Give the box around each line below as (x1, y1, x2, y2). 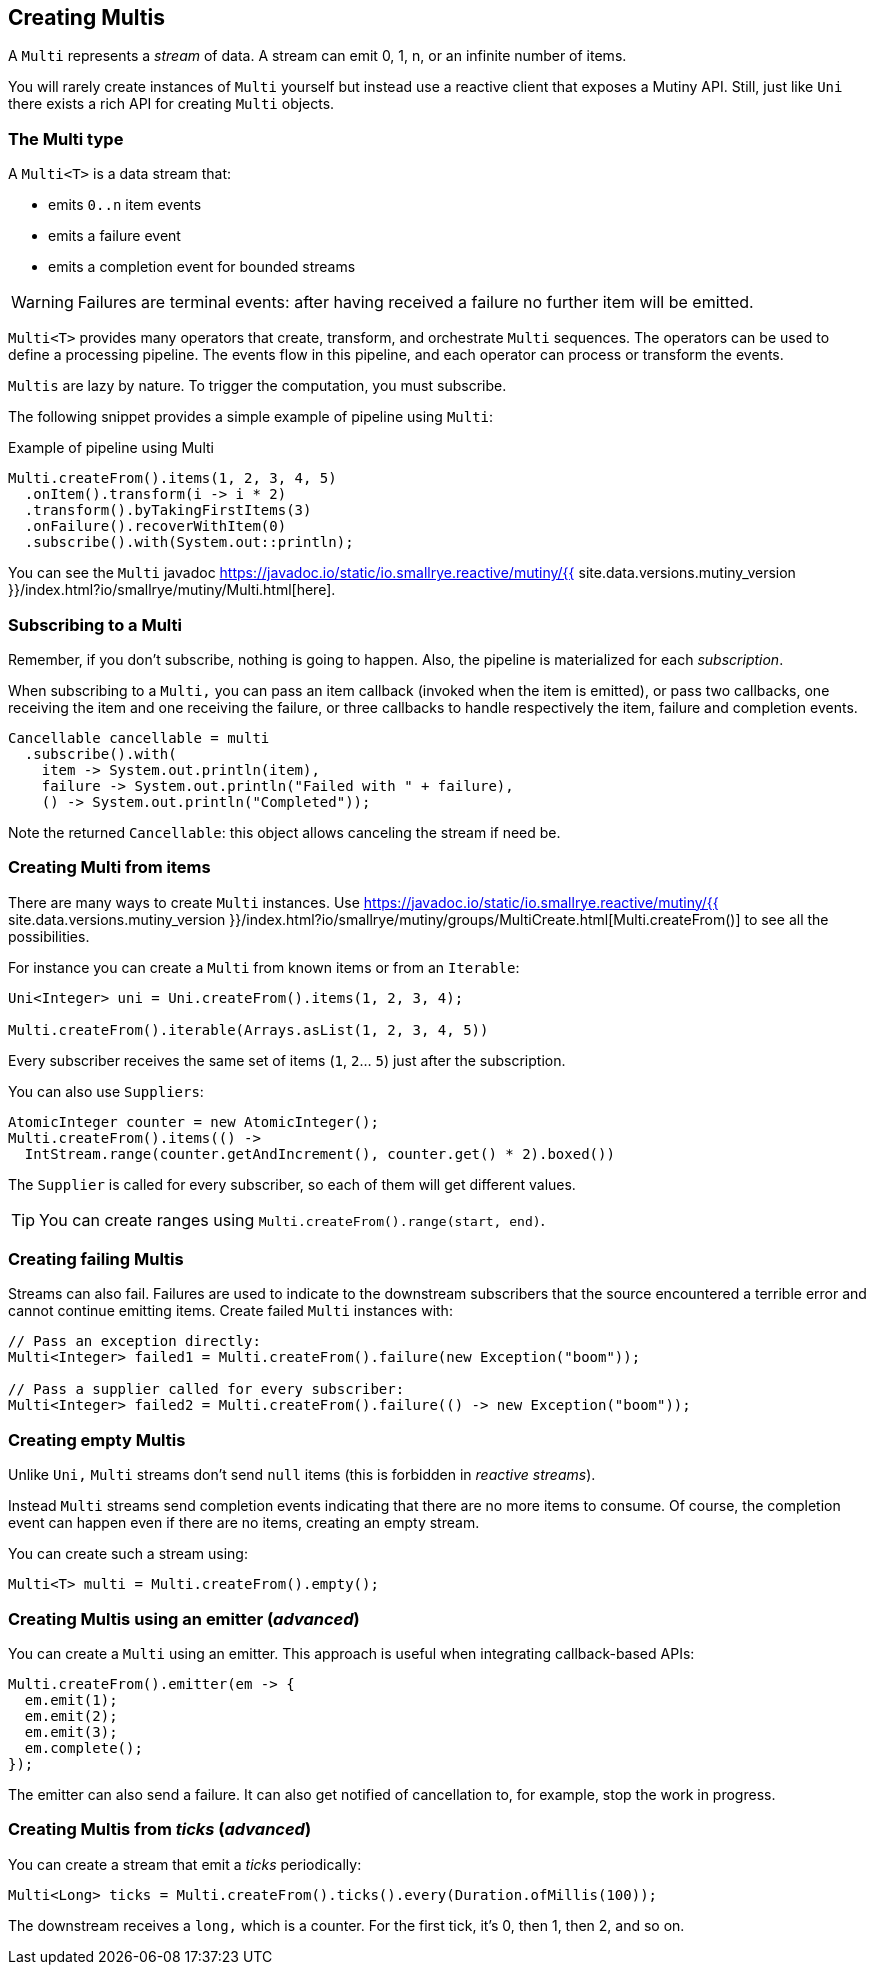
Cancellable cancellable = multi (8, 729, 270, 746)
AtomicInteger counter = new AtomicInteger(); (8, 1113, 379, 1130)
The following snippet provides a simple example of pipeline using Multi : (8, 408, 494, 426)
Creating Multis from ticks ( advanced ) (8, 1819, 312, 1840)
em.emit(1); (24, 1691, 118, 1708)
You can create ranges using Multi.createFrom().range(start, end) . (39, 1209, 546, 1230)
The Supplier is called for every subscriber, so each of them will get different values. (8, 1175, 576, 1193)
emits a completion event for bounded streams (48, 258, 356, 276)
